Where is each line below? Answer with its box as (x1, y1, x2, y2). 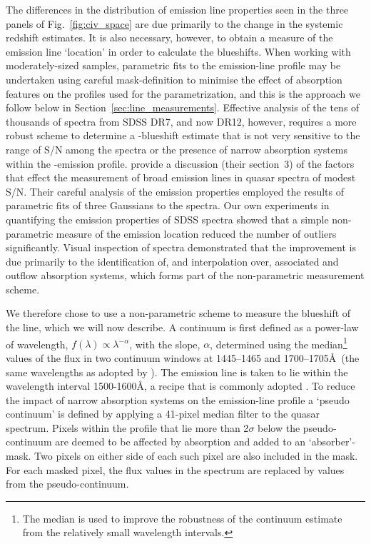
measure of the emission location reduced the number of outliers (56, 226, 337, 241)
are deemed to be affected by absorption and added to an (55, 434, 306, 449)
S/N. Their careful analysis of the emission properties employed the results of (6, 183, 344, 198)
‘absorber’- (308, 434, 355, 449)
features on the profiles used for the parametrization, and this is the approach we (6, 86, 360, 101)
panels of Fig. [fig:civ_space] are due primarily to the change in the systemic (6, 16, 343, 31)
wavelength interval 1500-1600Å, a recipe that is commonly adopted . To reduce (6, 378, 355, 393)
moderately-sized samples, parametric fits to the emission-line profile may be (6, 58, 341, 73)
